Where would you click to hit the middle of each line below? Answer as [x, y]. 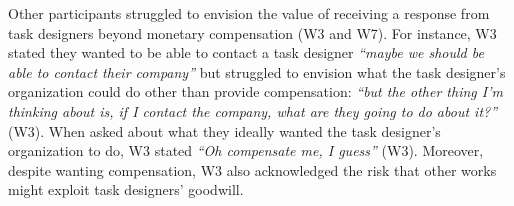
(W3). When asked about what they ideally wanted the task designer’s [224, 130]
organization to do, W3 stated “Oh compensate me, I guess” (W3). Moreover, [246, 150]
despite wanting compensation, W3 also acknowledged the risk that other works [252, 169]
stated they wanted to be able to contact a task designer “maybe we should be [246, 52]
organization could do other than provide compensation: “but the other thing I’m [255, 91]
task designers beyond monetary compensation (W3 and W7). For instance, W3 [252, 32]
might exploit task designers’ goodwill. [126, 189]
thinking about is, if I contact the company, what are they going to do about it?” [253, 110]
